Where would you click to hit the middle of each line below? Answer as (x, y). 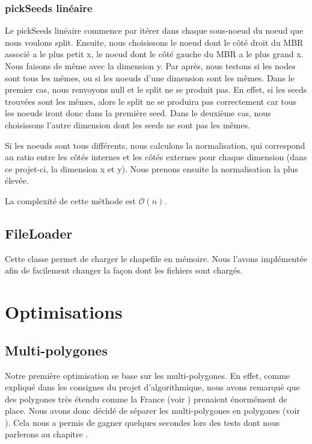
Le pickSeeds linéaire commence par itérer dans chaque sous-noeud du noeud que (154, 30)
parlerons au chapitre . (47, 434)
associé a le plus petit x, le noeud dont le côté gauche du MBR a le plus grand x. (154, 54)
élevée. (17, 180)
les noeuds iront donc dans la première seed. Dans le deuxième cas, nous (138, 113)
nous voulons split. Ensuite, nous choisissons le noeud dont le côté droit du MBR (154, 42)
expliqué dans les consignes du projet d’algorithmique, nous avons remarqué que (152, 387)
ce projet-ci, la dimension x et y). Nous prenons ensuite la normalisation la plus (151, 168)
